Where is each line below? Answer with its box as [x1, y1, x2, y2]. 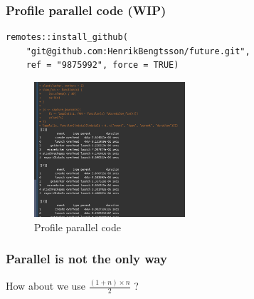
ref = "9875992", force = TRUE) [26, 60, 179, 71]
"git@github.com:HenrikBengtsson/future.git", [26, 46, 250, 56]
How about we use [6, 278, 86, 293]
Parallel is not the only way [6, 250, 167, 268]
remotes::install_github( [6, 32, 128, 43]
